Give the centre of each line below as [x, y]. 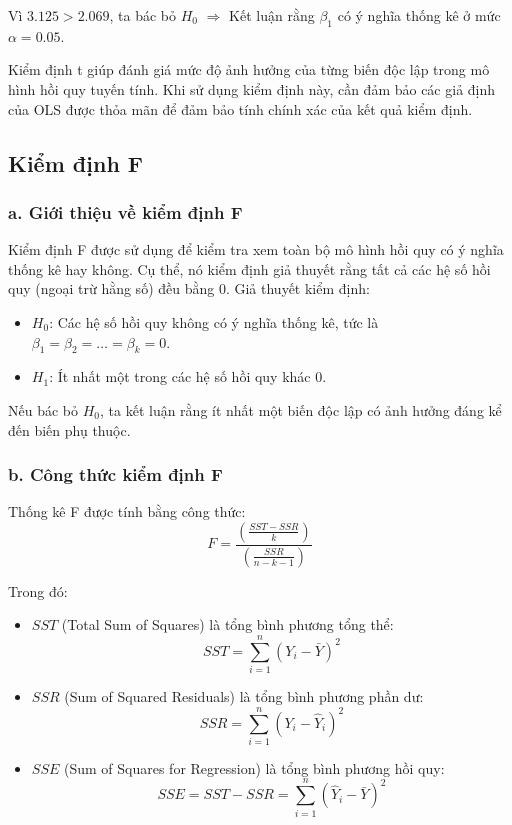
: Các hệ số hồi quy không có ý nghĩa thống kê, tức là [214, 321]
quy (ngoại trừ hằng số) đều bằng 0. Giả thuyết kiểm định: [189, 288]
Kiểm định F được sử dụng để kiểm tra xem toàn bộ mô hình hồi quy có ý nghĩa [256, 249]
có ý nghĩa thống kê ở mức [419, 15]
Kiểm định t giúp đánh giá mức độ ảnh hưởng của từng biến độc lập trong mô [249, 69]
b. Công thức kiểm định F [115, 474]
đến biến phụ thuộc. [69, 429]
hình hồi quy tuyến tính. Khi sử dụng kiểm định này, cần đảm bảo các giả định [252, 88]
